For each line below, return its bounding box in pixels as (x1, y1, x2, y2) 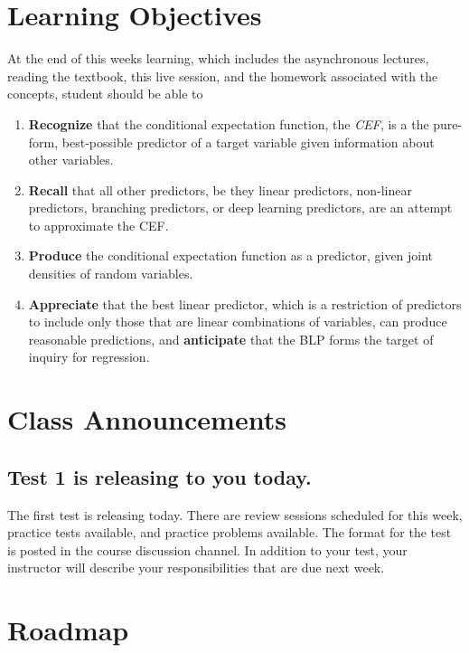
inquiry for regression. (28, 347, 150, 366)
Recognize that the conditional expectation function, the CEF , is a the (28, 114, 429, 133)
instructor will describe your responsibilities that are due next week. (7, 558, 385, 577)
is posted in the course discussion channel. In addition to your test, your (7, 540, 408, 559)
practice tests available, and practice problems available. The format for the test (7, 523, 452, 542)
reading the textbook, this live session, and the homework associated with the (7, 66, 438, 85)
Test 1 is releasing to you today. (7, 462, 312, 490)
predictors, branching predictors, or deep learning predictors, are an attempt (28, 198, 453, 217)
